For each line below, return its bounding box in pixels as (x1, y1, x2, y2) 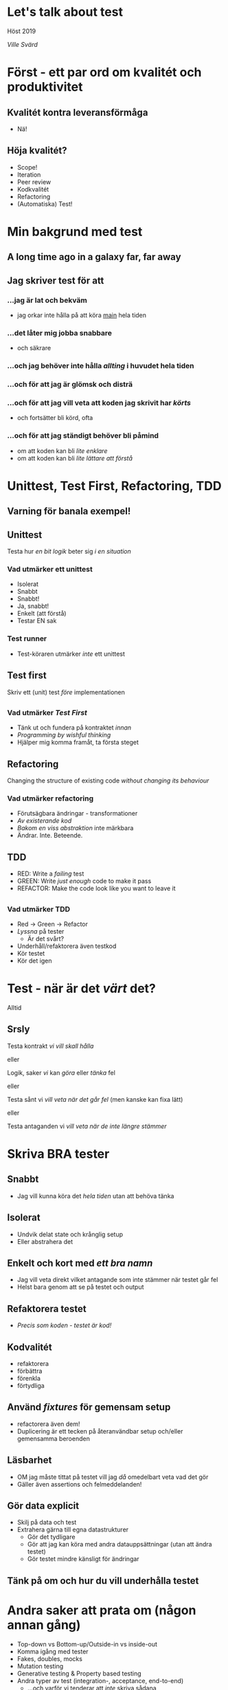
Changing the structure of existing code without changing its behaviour (7, 776, 209, 785)
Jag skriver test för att (7, 274, 104, 286)
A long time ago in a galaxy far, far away (7, 251, 181, 263)
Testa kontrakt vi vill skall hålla (7, 1042, 94, 1050)
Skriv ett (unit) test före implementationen (7, 687, 126, 696)
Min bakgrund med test (7, 223, 143, 239)
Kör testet (16, 949, 45, 957)
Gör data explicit (7, 1500, 80, 1512)
